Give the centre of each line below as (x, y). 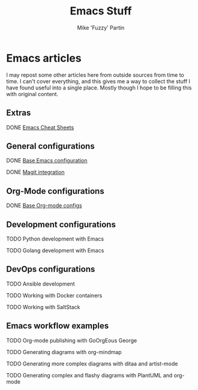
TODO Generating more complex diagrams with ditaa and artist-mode (92, 364)
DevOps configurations (51, 269)
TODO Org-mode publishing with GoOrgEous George (72, 340)
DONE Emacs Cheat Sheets (40, 127)
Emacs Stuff (101, 11)
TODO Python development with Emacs (55, 239)
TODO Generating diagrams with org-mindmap (64, 352)
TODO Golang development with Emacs (55, 250)
